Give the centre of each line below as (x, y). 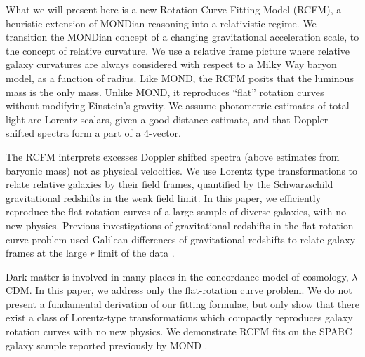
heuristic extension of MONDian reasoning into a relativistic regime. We (161, 23)
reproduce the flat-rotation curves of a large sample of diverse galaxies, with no (176, 211)
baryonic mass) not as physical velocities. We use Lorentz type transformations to (182, 170)
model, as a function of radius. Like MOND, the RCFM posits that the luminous (180, 78)
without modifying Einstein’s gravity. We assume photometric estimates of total (178, 106)
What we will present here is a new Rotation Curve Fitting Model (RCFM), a (174, 9)
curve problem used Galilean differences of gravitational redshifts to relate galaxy (181, 239)
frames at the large (46, 253)
